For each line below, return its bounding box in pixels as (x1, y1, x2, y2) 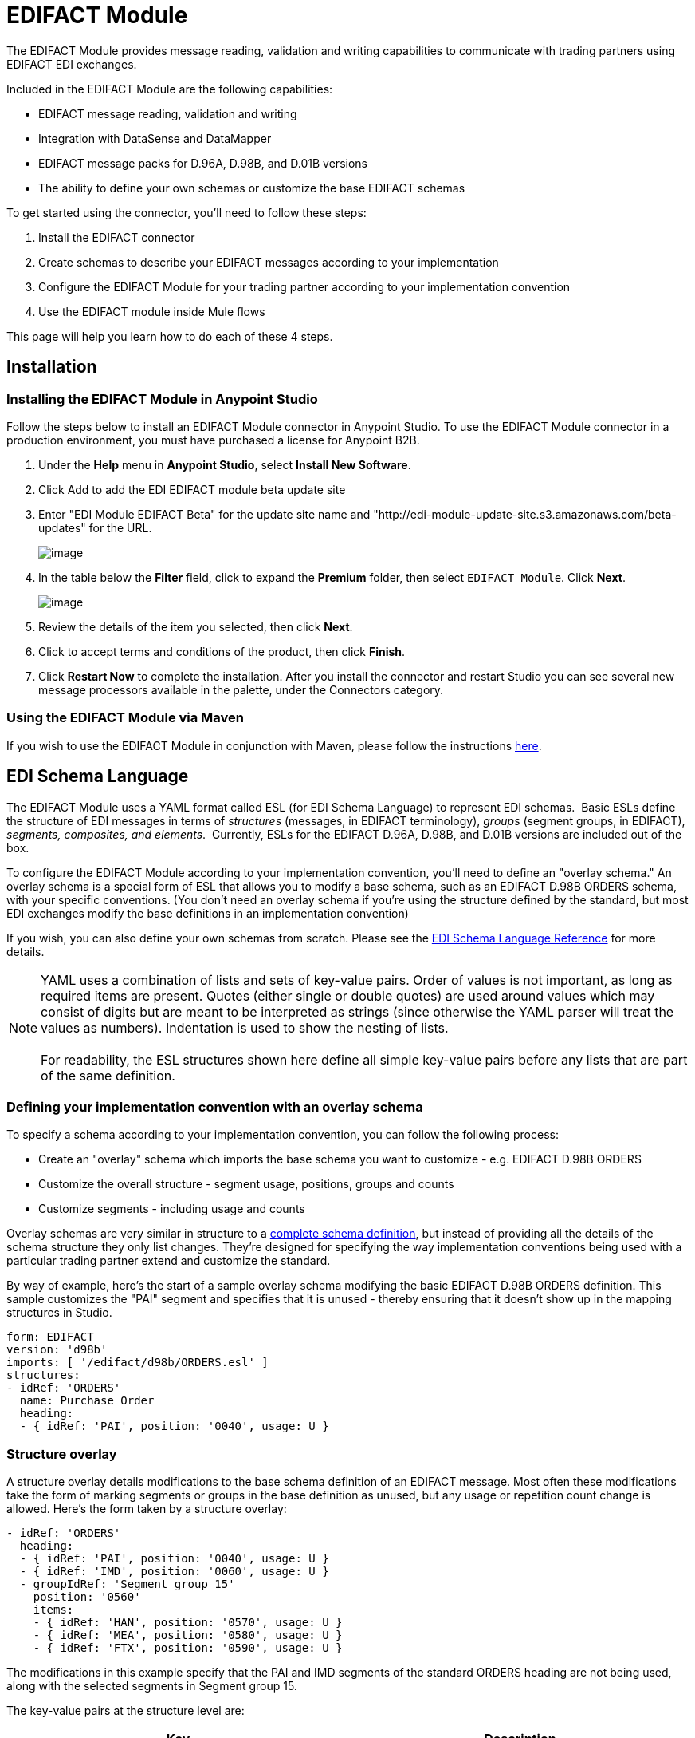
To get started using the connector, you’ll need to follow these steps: (6, 205, 367, 219)
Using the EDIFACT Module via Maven (6, 709, 245, 726)
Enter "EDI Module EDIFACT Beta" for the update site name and (38, 507, 371, 521)
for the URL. (88, 520, 152, 535)
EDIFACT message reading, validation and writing (38, 106, 297, 120)
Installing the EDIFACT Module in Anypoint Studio (6, 390, 318, 407)
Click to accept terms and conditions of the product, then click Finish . (38, 644, 406, 658)
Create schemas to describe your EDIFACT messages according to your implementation (38, 255, 499, 269)
